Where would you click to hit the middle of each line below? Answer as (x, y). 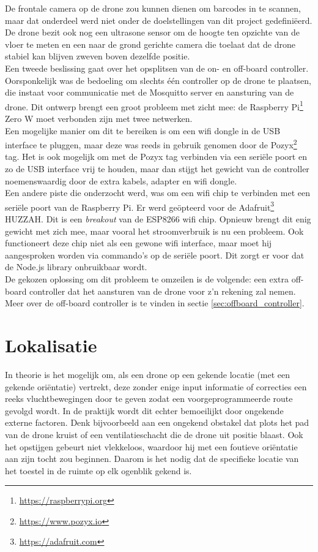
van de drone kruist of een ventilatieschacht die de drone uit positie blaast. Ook (154, 434)
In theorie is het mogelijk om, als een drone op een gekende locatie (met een (148, 374)
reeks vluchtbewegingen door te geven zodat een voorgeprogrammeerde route (149, 399)
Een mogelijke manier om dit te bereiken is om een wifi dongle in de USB (143, 130)
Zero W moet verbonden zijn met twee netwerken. (99, 118)
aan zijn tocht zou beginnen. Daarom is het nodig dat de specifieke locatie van (152, 459)
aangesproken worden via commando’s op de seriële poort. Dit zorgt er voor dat (155, 255)
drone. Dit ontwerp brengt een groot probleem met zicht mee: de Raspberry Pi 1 (154, 105)
